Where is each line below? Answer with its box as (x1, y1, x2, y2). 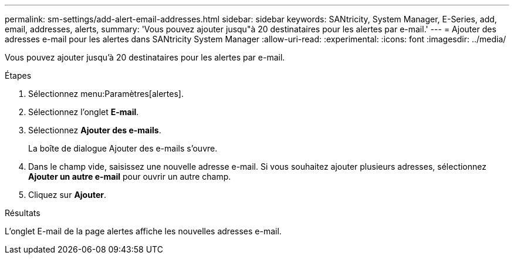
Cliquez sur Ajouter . (28, 190, 107, 200)
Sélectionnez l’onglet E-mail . (28, 107, 139, 117)
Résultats (5, 208, 40, 218)
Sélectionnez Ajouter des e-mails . (28, 125, 161, 135)
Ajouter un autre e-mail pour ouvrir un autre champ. (28, 171, 231, 181)
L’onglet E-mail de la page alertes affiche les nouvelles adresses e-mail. (5, 226, 282, 236)
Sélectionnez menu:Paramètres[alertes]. (28, 89, 184, 99)
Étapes (5, 70, 32, 80)
